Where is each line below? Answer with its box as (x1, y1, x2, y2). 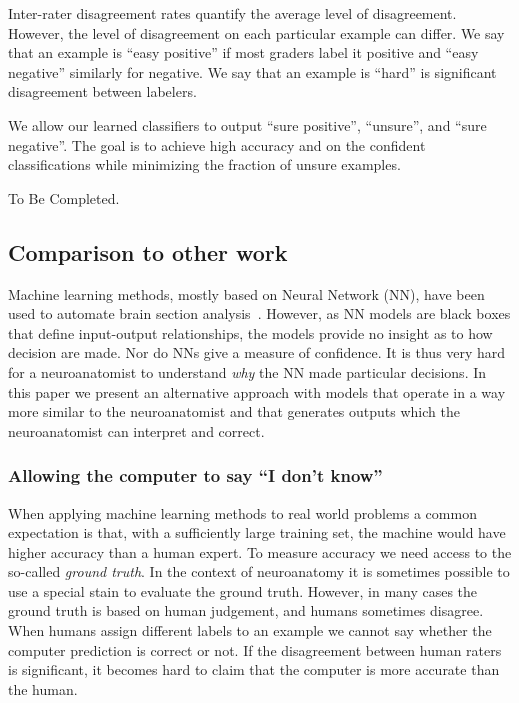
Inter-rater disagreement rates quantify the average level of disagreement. (8, 3, 457, 23)
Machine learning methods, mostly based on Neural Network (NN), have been (8, 283, 485, 304)
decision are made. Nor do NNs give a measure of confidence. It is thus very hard (8, 342, 506, 363)
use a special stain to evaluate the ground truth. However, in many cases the (8, 580, 478, 601)
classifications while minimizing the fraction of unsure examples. (8, 154, 401, 175)
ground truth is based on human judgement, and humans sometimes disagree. (8, 600, 484, 621)
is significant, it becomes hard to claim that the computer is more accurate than (8, 659, 500, 680)
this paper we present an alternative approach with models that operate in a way (8, 381, 506, 402)
